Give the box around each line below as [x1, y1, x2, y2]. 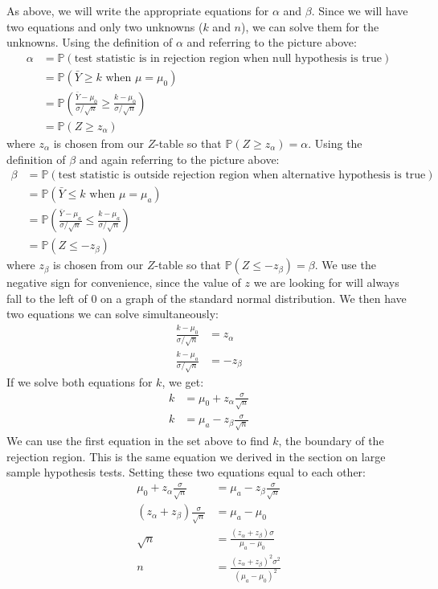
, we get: [162, 374, 204, 391]
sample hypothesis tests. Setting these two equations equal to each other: [6, 464, 366, 481]
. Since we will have [311, 2, 408, 18]
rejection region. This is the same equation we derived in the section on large [6, 448, 386, 464]
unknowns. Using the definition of [6, 34, 173, 51]
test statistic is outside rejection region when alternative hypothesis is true [58, 170, 426, 182]
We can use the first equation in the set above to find [6, 432, 269, 449]
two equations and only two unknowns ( [6, 18, 203, 35]
